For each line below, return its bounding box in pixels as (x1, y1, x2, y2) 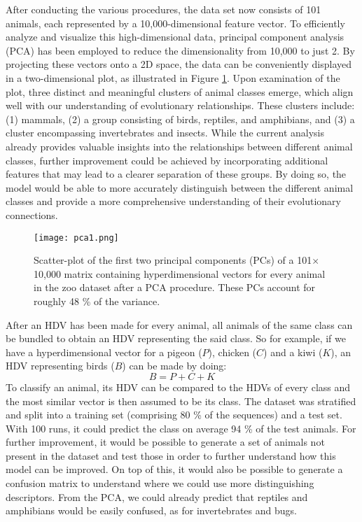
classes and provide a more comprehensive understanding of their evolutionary (6, 194, 341, 209)
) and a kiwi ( (263, 344, 323, 359)
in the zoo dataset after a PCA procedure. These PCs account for (34, 280, 316, 295)
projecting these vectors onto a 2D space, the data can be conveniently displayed (6, 57, 352, 71)
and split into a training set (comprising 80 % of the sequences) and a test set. (6, 407, 342, 422)
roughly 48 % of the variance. (34, 293, 160, 308)
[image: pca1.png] (34, 232, 119, 243)
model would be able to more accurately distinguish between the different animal (6, 180, 354, 195)
